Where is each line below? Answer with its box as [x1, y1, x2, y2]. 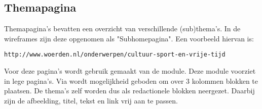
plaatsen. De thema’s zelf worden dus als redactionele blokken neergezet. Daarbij [4, 85, 255, 96]
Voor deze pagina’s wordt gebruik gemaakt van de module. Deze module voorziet [4, 66, 256, 76]
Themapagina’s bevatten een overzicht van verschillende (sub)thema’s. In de [4, 23, 241, 34]
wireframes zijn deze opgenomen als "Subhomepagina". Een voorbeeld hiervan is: [4, 33, 254, 43]
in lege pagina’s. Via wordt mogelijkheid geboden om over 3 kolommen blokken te [4, 75, 258, 86]
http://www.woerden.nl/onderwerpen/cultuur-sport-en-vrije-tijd [4, 51, 226, 59]
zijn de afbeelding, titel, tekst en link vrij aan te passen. [4, 95, 178, 105]
